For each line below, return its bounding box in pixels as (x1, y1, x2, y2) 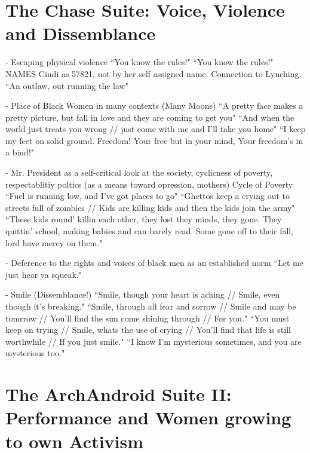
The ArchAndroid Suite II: (5, 382, 232, 406)
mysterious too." (5, 347, 65, 359)
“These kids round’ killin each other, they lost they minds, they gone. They (5, 213, 282, 225)
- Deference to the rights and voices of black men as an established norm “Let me (5, 256, 303, 269)
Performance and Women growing (5, 405, 291, 430)
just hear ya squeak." (5, 268, 82, 280)
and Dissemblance (5, 21, 156, 45)
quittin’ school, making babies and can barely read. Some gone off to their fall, (5, 225, 294, 237)
